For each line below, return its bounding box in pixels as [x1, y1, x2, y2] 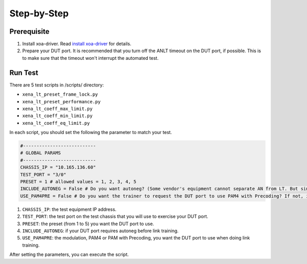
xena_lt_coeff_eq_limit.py [22, 120, 90, 126]
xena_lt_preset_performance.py [22, 99, 101, 104]
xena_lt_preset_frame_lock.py [22, 92, 98, 97]
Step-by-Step [9, 8, 69, 19]
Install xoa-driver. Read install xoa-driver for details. [22, 41, 131, 47]
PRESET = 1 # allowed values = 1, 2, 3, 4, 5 [20, 179, 137, 185]
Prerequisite [9, 27, 50, 36]
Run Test [9, 68, 38, 77]
